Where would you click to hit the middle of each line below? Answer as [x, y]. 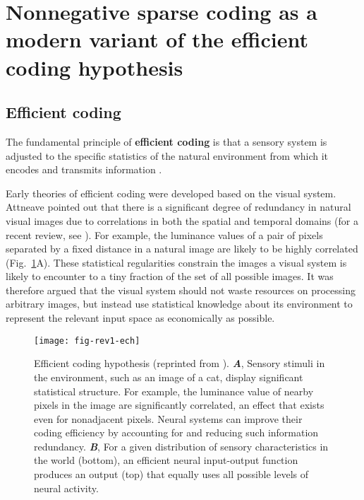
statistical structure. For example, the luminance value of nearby [174, 391]
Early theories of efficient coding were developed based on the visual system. [171, 193]
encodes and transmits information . [84, 169]
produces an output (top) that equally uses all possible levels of [171, 474]
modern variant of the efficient [157, 39]
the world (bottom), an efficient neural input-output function [166, 460]
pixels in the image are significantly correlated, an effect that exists [179, 405]
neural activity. [66, 488]
